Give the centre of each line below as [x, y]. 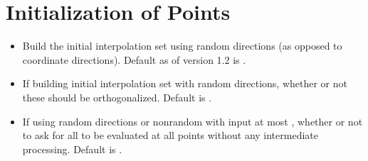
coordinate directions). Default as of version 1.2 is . [134, 59]
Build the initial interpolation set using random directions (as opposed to [182, 46]
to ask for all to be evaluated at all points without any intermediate [170, 135]
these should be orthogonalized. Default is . [117, 97]
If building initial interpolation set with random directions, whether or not [185, 83]
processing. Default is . [72, 149]
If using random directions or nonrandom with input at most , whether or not [193, 121]
